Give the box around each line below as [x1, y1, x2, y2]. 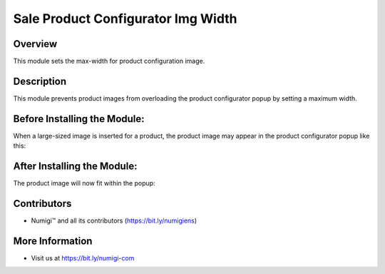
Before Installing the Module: [13, 113, 145, 125]
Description [13, 75, 67, 87]
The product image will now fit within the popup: [13, 179, 156, 188]
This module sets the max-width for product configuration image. [13, 57, 205, 66]
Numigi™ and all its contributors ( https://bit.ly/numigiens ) [31, 216, 197, 225]
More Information [13, 235, 93, 247]
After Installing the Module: [13, 161, 138, 173]
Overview [13, 38, 58, 50]
